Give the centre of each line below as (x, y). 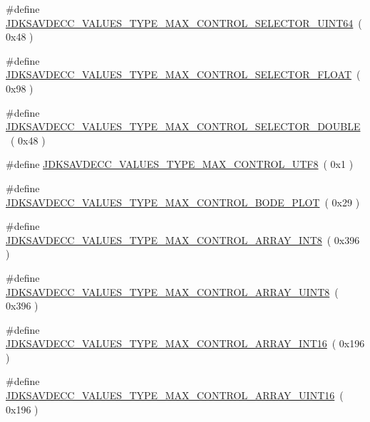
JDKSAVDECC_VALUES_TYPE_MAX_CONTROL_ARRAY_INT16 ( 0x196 (185, 343)
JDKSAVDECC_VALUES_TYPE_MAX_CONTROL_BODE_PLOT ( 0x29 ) (183, 202)
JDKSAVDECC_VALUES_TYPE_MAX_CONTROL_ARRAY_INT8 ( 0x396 (183, 239)
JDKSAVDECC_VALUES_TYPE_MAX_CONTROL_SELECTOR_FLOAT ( (183, 74)
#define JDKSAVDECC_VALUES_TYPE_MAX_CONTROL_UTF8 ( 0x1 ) (180, 164)
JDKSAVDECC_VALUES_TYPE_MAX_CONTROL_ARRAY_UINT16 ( (175, 395)
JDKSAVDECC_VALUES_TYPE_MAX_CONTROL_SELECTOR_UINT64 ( (184, 22)
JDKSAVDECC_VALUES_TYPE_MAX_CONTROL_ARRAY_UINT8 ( (172, 291)
